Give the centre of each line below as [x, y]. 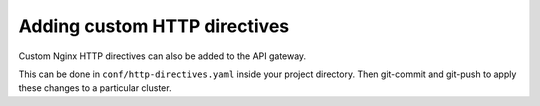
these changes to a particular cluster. [95, 88]
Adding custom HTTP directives [154, 26]
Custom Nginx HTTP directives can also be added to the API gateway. [162, 56]
